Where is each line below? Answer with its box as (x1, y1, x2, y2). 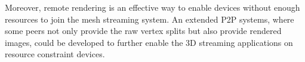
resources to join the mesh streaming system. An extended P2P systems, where (5, 13, 294, 25)
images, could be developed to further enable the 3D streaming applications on (5, 36, 293, 48)
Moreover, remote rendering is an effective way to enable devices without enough (5, 1, 300, 13)
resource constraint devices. (5, 48, 105, 60)
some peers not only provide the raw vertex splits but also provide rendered (5, 24, 282, 37)
